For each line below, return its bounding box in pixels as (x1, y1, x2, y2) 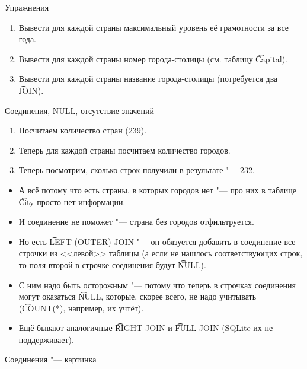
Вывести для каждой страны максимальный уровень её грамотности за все (18, 21, 289, 33)
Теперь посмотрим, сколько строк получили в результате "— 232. (18, 164, 255, 176)
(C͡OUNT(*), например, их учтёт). (18, 301, 144, 314)
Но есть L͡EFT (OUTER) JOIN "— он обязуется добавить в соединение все (18, 235, 296, 247)
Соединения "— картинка (5, 353, 97, 365)
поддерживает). (18, 333, 74, 345)
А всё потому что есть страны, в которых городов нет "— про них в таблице (18, 183, 296, 196)
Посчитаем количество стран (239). (18, 124, 147, 136)
